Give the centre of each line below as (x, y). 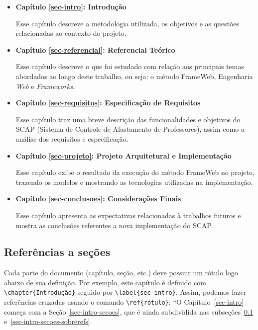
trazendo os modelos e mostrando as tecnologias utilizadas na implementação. (134, 182)
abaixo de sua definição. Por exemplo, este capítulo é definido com (105, 282)
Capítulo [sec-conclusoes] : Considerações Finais (98, 199)
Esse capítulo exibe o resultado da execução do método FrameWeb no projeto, (135, 172)
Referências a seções (57, 252)
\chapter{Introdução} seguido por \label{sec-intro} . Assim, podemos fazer (125, 292)
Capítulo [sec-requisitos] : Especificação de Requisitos (108, 103)
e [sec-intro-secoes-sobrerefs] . (48, 321)
